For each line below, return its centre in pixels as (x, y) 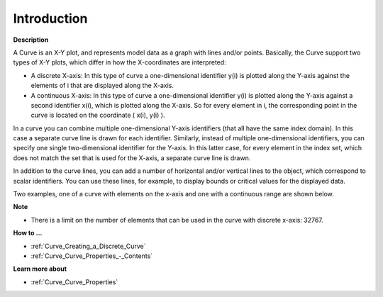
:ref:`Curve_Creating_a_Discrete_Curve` (88, 246)
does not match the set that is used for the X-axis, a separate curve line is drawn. (132, 158)
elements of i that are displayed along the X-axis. (102, 86)
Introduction (50, 18)
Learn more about (40, 269)
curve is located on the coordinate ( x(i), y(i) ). (98, 115)
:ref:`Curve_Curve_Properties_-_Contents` (92, 256)
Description (31, 40)
